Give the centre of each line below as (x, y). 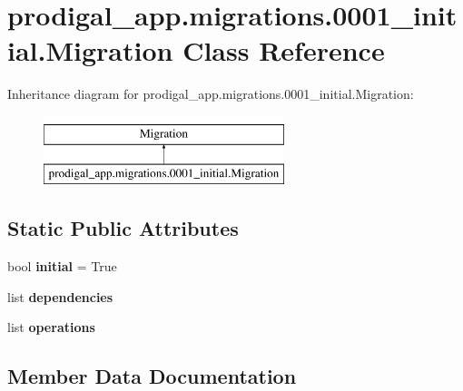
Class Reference (284, 50)
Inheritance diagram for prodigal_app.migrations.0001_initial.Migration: (211, 94)
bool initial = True (62, 266)
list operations (51, 327)
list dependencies (60, 296)
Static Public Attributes (123, 228)
